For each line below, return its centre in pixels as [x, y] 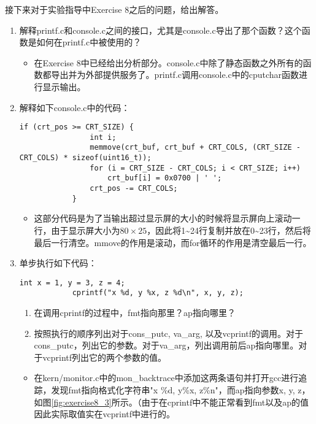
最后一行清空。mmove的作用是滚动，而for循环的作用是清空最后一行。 [173, 242]
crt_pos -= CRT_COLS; [134, 189]
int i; [103, 137]
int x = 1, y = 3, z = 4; [72, 283]
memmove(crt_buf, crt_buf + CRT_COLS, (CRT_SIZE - [195, 148]
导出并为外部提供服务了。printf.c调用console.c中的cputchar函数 [175, 75]
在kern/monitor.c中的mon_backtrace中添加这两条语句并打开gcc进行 [166, 378]
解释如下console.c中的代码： [75, 107]
